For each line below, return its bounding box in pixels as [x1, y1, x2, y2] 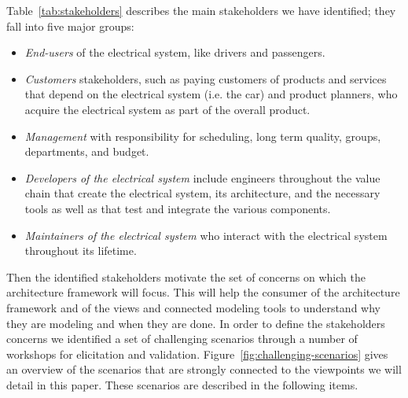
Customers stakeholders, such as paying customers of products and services [24, 70, 387, 87]
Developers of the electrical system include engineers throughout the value [24, 169, 380, 186]
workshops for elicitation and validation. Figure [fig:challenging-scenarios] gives [6, 345, 388, 362]
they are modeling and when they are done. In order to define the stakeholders [6, 315, 385, 331]
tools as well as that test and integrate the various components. [24, 200, 331, 216]
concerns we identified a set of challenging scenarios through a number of [6, 330, 358, 347]
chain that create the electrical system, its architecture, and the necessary [24, 185, 380, 201]
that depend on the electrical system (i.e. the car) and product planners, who [24, 86, 398, 102]
